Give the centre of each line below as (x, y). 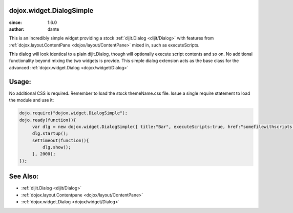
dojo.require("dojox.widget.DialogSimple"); (73, 113)
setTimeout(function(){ (61, 140)
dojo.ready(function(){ (48, 120)
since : (15, 22)
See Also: (24, 177)
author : (17, 29)
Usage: (20, 81)
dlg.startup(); (50, 134)
